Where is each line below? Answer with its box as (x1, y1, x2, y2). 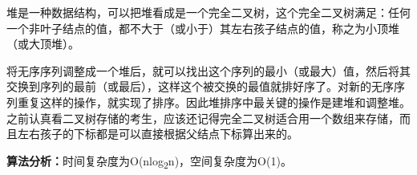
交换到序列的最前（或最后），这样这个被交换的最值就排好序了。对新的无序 (6, 78, 394, 95)
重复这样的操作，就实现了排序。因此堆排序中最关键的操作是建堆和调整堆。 (17, 93, 411, 110)
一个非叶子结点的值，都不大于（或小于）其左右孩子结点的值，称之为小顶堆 (6, 19, 399, 36)
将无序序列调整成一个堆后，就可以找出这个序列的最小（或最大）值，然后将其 (6, 62, 411, 79)
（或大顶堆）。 (6, 35, 79, 52)
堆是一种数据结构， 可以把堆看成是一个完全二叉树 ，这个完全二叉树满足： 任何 (6, 4, 411, 20)
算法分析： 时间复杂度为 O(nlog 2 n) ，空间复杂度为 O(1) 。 (6, 152, 292, 171)
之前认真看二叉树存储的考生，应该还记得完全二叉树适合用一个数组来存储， (6, 109, 399, 126)
